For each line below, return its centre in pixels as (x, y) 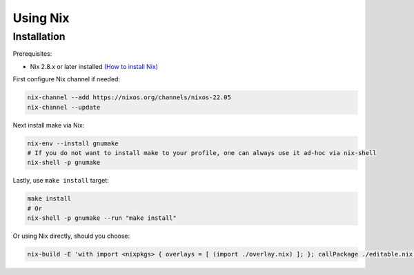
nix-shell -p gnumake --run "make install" (102, 218)
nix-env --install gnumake (73, 143)
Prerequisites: (32, 54)
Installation (39, 37)
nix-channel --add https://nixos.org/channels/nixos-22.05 (129, 98)
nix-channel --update (64, 107)
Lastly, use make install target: (61, 181)
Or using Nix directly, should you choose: (71, 236)
